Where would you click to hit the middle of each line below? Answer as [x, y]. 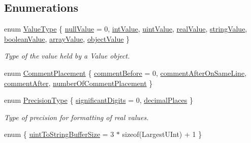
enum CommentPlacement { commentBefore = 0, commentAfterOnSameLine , [125, 73]
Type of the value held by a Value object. [67, 56]
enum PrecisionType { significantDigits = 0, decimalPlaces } [99, 100]
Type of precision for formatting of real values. [76, 117]
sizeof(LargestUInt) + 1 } [162, 134]
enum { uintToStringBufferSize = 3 [59, 134]
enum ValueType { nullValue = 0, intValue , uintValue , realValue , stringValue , [126, 29]
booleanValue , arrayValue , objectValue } [67, 38]
